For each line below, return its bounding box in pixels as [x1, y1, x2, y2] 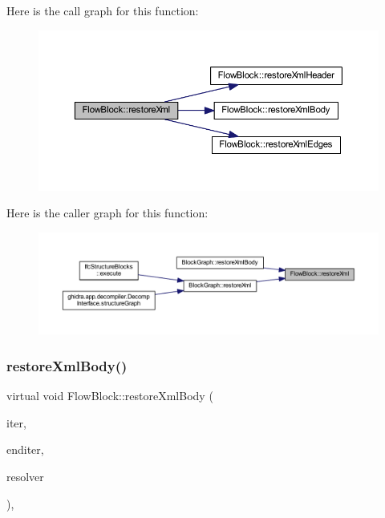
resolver [6, 467, 44, 484]
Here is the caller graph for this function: [6, 204, 209, 221]
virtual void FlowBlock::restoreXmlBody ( [6, 387, 213, 404]
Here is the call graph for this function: [6, 2, 199, 18]
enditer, [6, 441, 44, 458]
